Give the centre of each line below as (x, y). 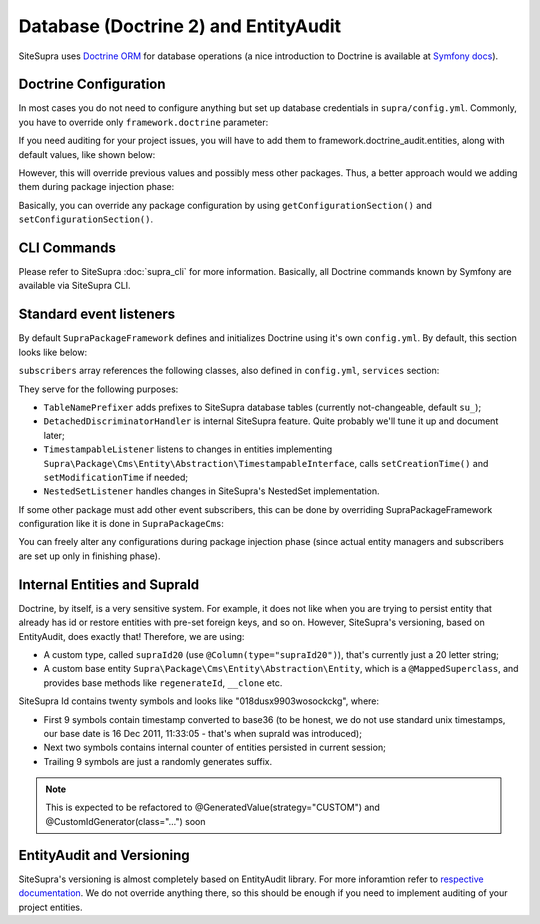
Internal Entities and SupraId (109, 584)
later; (54, 435)
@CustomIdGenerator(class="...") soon (125, 821)
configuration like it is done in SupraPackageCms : (121, 524)
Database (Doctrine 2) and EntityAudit (180, 26)
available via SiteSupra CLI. (74, 286)
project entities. (51, 907)
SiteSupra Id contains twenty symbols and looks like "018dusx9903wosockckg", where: (199, 701)
